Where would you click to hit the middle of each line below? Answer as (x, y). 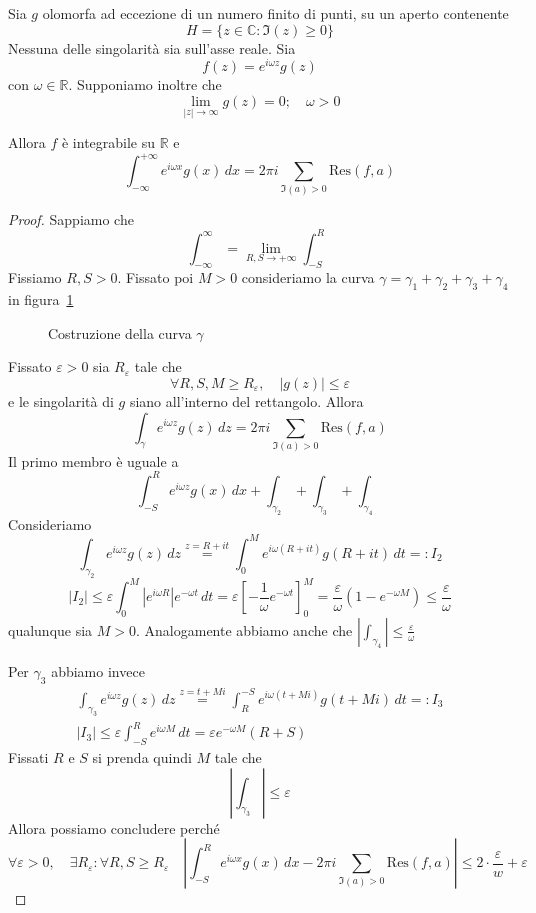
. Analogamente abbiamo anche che (244, 629)
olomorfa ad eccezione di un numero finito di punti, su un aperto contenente (275, 13)
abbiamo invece (98, 670)
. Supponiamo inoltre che (145, 84)
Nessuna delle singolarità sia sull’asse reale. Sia (152, 47)
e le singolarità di (61, 400)
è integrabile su (108, 142)
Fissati (28, 757)
